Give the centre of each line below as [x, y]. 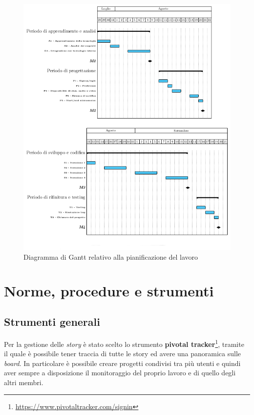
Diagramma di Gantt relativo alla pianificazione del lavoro [111, 256]
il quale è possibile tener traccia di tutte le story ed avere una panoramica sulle [123, 354]
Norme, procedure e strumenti [109, 290]
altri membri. [24, 382]
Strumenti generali [52, 322]
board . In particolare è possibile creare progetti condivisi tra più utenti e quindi [122, 363]
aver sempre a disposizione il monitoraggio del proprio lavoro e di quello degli [120, 373]
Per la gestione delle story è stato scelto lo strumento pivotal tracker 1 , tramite [124, 343]
